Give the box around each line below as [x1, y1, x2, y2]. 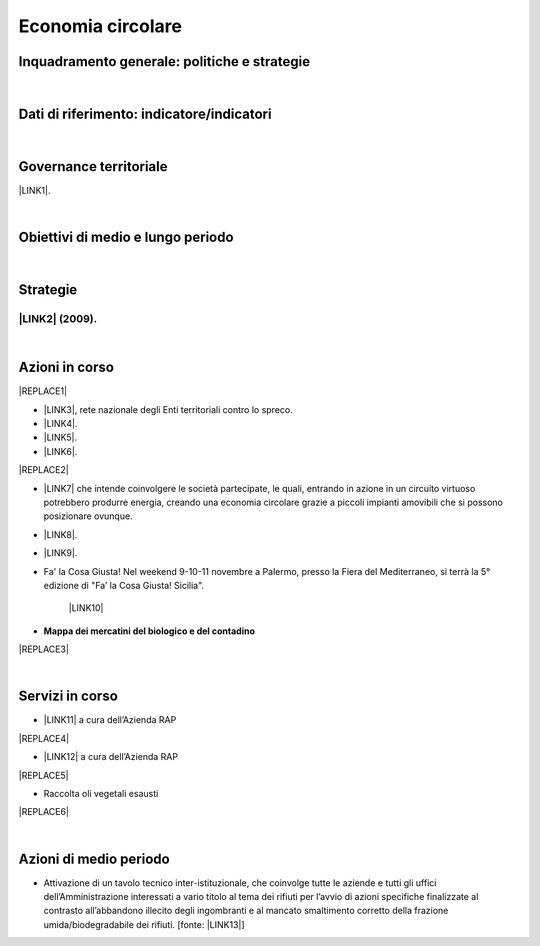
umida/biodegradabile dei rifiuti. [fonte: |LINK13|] [43, 918, 245, 930]
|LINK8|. [43, 528, 78, 540]
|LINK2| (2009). [18, 311, 98, 325]
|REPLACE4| [18, 732, 70, 744]
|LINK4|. [43, 418, 79, 430]
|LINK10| [68, 602, 104, 614]
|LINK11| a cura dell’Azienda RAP [43, 714, 177, 726]
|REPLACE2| [18, 464, 69, 476]
